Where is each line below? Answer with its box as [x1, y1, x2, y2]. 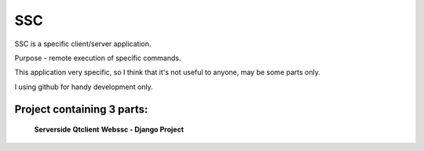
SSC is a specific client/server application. [14, 39, 152, 49]
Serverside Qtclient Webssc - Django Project [34, 125, 185, 135]
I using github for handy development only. [14, 82, 153, 92]
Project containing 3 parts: [14, 102, 148, 116]
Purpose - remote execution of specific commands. [14, 53, 181, 63]
